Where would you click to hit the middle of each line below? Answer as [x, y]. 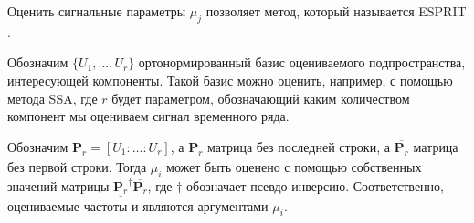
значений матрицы [58, 185]
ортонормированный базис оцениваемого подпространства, [302, 62]
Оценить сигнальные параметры [97, 11]
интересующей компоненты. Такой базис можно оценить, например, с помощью [230, 80]
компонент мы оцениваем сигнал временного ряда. [148, 116]
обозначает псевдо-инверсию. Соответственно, [315, 185]
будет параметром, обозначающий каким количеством [261, 98]
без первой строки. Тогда [77, 166]
